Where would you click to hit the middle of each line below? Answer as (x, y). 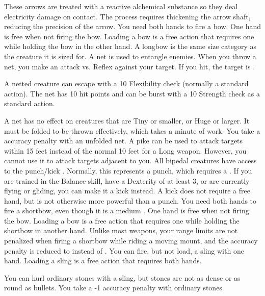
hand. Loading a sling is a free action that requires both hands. (103, 261)
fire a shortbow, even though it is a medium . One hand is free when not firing (127, 211)
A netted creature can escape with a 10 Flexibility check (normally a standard (126, 83)
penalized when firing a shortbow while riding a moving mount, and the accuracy (131, 241)
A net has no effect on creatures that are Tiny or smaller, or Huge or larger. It (127, 120)
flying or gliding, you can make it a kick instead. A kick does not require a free (127, 191)
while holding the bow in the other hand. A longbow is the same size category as (130, 46)
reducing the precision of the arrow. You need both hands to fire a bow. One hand (132, 26)
